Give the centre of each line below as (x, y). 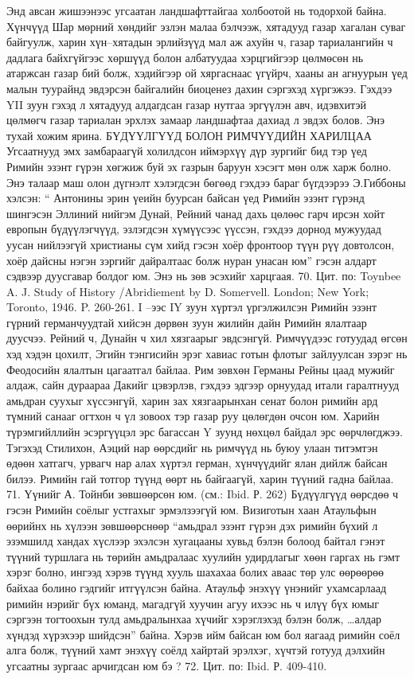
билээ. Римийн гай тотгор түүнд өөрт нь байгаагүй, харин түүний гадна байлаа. (200, 478)
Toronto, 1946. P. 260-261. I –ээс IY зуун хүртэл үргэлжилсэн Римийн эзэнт (192, 307)
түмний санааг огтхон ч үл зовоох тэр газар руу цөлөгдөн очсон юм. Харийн (193, 416)
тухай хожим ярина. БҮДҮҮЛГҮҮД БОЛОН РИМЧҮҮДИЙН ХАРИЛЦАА (189, 135)
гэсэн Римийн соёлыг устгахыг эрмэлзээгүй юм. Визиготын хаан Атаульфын (191, 509)
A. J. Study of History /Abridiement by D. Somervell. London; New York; (188, 291)
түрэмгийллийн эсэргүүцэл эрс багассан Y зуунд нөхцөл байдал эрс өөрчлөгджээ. (205, 432)
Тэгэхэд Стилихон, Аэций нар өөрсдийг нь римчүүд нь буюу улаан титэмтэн (192, 447)
